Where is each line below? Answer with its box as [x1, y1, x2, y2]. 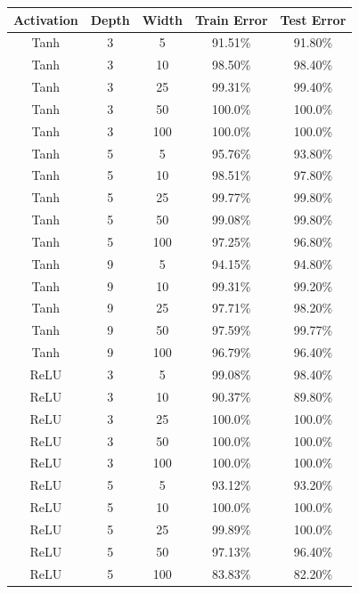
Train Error [194, 10, 268, 28]
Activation [13, 10, 78, 28]
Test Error [280, 10, 347, 28]
